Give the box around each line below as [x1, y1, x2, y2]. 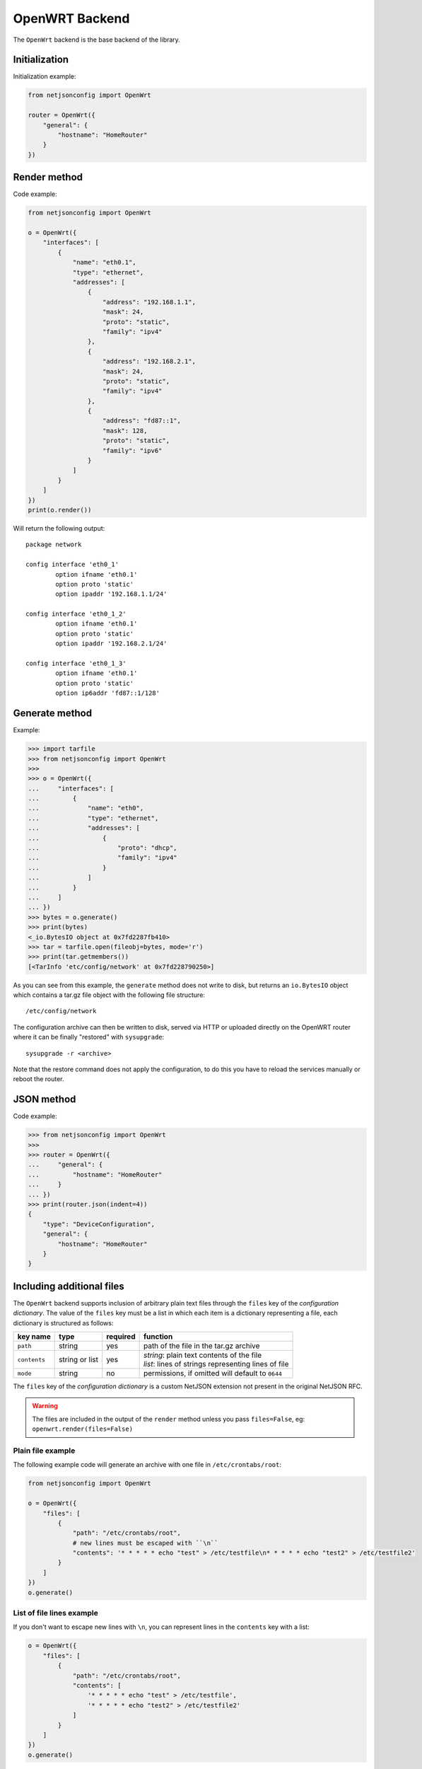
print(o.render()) [28, 506, 92, 514]
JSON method [13, 1093, 76, 1105]
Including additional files [13, 1280, 125, 1292]
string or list [59, 1355, 99, 1365]
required [106, 1332, 136, 1342]
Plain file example [13, 1446, 76, 1456]
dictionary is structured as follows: [13, 1318, 114, 1327]
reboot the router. [13, 1075, 64, 1083]
